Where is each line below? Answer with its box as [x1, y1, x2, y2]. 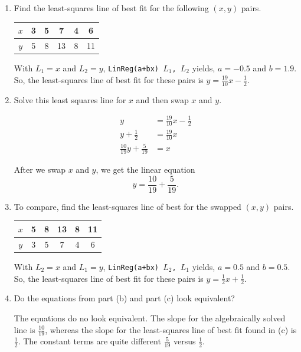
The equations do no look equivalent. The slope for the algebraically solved [14, 312, 286, 324]
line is [14, 323, 35, 335]
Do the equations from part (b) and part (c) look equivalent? [14, 292, 235, 304]
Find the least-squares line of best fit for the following [14, 2, 209, 14]
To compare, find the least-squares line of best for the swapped [14, 200, 241, 212]
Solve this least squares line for [14, 93, 126, 106]
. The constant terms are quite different [18, 335, 161, 347]
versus [173, 335, 196, 347]
